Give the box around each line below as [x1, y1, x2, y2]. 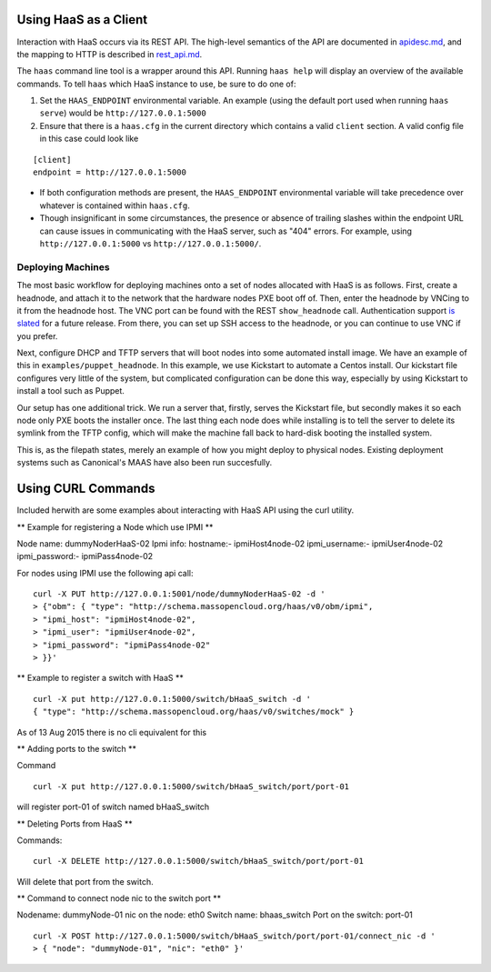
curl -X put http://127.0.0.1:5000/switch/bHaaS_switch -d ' [33, 694, 311, 704]
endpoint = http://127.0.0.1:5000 [33, 167, 186, 177]
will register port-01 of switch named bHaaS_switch [16, 801, 210, 813]
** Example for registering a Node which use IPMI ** [16, 521, 214, 532]
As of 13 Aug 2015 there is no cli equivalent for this [16, 726, 207, 737]
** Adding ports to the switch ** [16, 743, 136, 754]
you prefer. [16, 330, 58, 341]
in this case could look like [39, 133, 139, 145]
